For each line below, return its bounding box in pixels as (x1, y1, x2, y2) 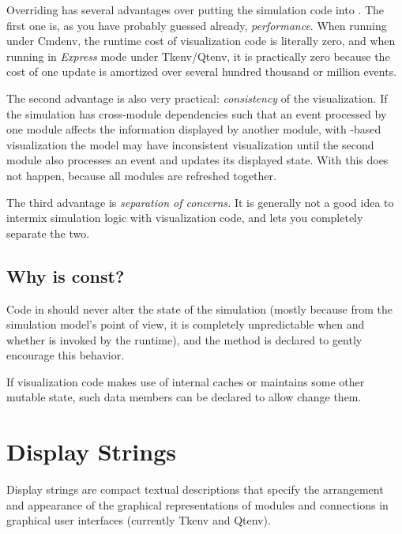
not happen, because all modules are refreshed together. (6, 167, 276, 183)
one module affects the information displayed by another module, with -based (6, 121, 381, 137)
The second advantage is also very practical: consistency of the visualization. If (6, 89, 388, 106)
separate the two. (6, 224, 90, 241)
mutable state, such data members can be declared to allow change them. (6, 389, 362, 405)
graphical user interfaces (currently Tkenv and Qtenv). (6, 512, 271, 528)
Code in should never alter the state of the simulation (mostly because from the (6, 300, 393, 317)
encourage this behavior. (6, 347, 125, 363)
